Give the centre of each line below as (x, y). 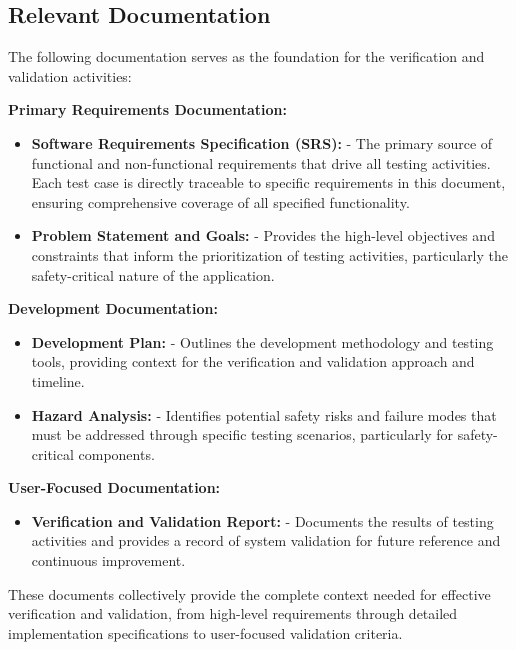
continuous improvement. (108, 560)
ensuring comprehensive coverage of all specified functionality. (220, 201)
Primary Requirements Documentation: (147, 109)
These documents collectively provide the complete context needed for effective (249, 593)
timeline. (58, 380)
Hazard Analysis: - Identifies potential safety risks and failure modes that (264, 414)
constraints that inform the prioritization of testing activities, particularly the (270, 254)
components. (116, 453)
